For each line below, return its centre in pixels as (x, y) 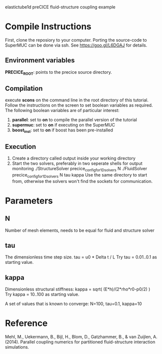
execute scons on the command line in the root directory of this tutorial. (77, 100)
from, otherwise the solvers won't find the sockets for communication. (82, 181)
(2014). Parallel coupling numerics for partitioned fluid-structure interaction (80, 342)
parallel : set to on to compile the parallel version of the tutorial (74, 120)
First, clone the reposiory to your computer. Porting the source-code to (76, 40)
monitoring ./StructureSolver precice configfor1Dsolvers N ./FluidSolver (80, 169)
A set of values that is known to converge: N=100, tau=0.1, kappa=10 (73, 304)
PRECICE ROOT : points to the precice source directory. (59, 72)
